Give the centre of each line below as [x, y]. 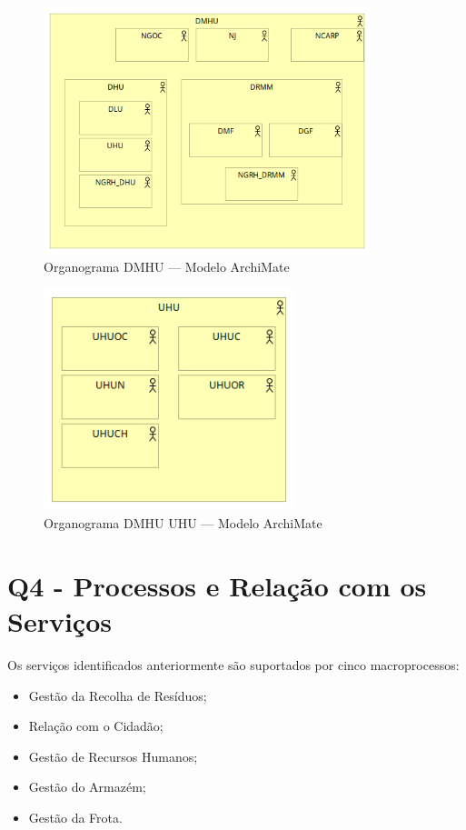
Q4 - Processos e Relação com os [217, 585]
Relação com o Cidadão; [96, 726]
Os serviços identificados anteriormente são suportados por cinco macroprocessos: [233, 664]
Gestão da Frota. [75, 817]
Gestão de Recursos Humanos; [113, 756]
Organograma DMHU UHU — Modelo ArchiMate [183, 523]
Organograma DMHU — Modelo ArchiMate [167, 267]
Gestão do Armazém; [87, 787]
